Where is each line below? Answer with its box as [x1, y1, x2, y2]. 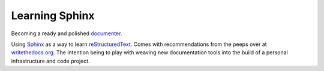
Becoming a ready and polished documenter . [11, 30, 122, 37]
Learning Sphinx [11, 9, 95, 22]
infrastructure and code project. [11, 57, 90, 64]
